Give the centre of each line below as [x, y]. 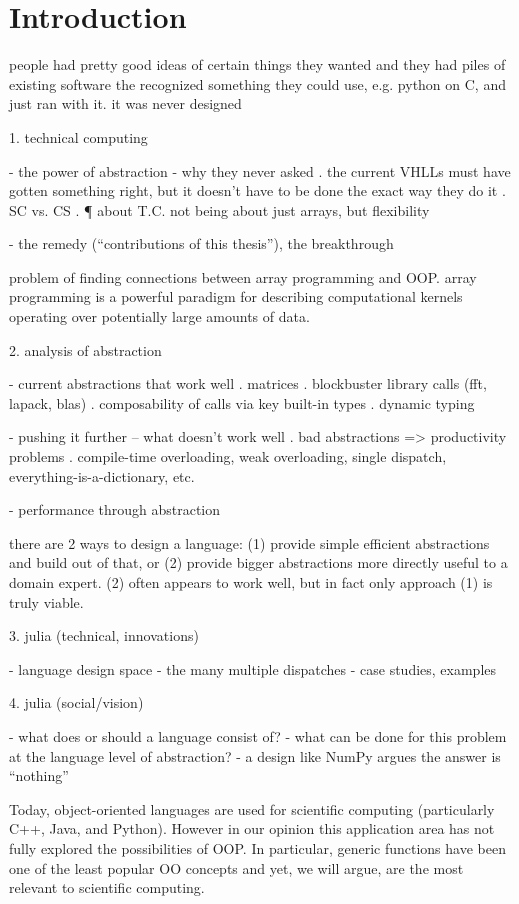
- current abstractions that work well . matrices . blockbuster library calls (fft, [248, 383]
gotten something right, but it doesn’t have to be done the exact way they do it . [257, 190]
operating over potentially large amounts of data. [159, 316]
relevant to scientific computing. [107, 887]
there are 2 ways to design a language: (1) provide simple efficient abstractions [249, 542]
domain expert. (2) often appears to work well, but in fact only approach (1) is [251, 582]
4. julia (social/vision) [76, 702]
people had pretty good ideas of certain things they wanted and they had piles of [257, 64]
